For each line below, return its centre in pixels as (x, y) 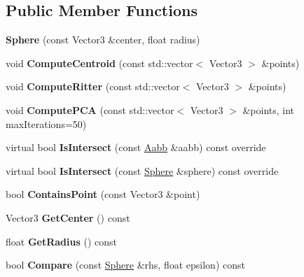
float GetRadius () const (62, 241)
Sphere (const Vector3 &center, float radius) (103, 40)
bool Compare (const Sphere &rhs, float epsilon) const (125, 265)
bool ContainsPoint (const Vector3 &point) (103, 194)
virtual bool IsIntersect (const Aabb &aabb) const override (136, 147)
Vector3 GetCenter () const (68, 217)
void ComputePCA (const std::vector (90, 109)
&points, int (269, 109)
